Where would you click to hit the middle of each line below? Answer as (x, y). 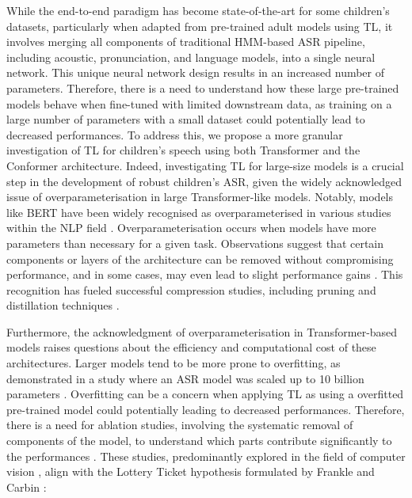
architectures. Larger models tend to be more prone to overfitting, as (174, 363)
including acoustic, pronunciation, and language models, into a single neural (191, 57)
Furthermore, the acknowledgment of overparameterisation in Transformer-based (202, 331)
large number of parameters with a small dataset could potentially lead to (186, 119)
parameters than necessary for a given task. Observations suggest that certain (195, 243)
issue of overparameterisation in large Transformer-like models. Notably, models (200, 197)
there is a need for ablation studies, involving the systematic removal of (180, 425)
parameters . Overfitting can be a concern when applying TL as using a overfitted (205, 394)
